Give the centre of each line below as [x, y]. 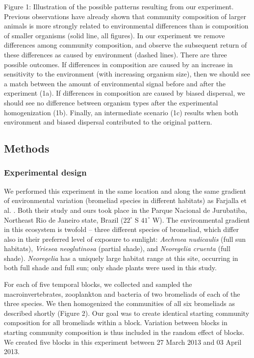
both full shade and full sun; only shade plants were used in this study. [110, 268]
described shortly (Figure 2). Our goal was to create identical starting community [127, 313]
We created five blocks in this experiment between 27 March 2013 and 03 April [123, 342]
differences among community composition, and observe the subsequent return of [126, 45]
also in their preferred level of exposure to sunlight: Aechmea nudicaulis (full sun [125, 239]
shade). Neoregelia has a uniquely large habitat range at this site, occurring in [121, 258]
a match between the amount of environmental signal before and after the [115, 83]
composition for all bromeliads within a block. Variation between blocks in [116, 322]
